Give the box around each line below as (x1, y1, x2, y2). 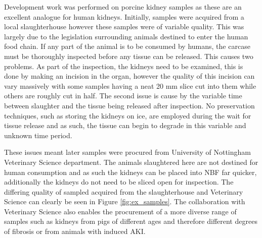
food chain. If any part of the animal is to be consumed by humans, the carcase (4, 41, 250, 51)
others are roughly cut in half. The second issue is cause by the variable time (4, 90, 242, 101)
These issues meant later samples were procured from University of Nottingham (4, 147, 251, 157)
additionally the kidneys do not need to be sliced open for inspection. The (4, 176, 234, 187)
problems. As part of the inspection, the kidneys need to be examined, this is (4, 61, 243, 71)
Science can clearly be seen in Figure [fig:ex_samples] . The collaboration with (4, 196, 245, 207)
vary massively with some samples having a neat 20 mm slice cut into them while (4, 80, 256, 91)
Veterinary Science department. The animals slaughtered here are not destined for (4, 156, 258, 167)
